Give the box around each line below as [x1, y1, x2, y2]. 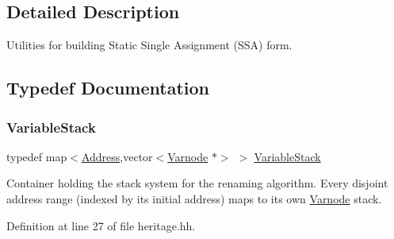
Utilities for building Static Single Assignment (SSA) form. [6, 37, 293, 53]
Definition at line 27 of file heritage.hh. [6, 217, 196, 233]
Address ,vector [81, 148, 153, 164]
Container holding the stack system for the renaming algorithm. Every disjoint [6, 175, 388, 191]
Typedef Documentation [6, 75, 209, 100]
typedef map [6, 148, 67, 164]
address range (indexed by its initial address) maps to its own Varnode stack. [6, 190, 382, 206]
